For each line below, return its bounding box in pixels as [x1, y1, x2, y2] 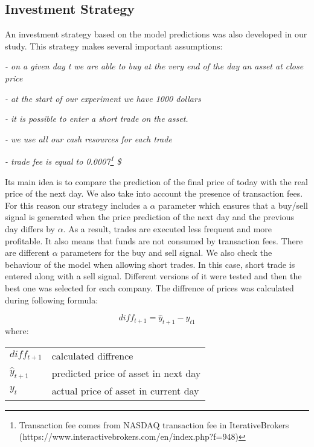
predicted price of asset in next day [51, 366, 201, 380]
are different [5, 246, 50, 259]
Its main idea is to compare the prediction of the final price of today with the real [5, 175, 308, 188]
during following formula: [5, 293, 98, 306]
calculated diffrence [51, 348, 133, 363]
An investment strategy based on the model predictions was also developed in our [5, 28, 307, 40]
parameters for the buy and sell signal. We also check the [60, 246, 272, 259]
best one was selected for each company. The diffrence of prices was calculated [5, 281, 294, 294]
